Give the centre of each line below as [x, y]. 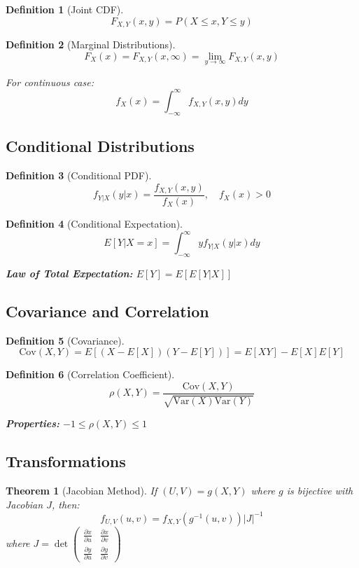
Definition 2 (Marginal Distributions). [91, 44]
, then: [65, 504]
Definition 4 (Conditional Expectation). [94, 224]
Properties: [33, 423]
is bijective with [320, 491]
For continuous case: [50, 82]
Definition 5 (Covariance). [65, 340]
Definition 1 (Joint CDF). [65, 9]
